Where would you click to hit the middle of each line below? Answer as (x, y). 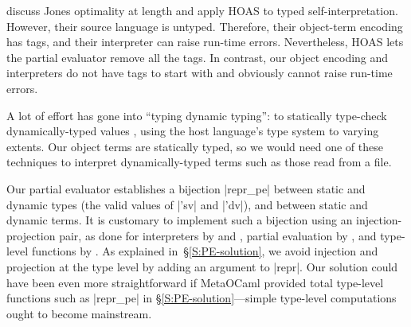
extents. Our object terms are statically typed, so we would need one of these (195, 146)
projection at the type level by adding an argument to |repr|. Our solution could (202, 266)
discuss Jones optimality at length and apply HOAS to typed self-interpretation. (202, 10)
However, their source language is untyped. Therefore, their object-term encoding (205, 26)
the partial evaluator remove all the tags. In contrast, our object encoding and (198, 57)
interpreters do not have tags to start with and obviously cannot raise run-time (200, 73)
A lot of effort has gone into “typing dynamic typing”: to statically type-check (197, 115)
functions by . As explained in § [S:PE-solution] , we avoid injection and (205, 251)
